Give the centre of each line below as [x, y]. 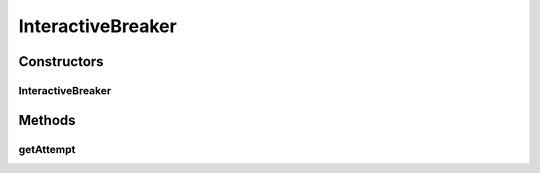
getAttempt [47, 149]
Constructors [61, 61]
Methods [47, 120]
